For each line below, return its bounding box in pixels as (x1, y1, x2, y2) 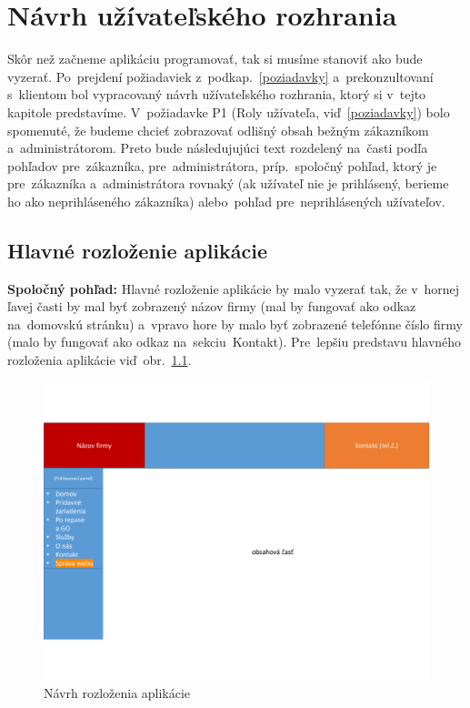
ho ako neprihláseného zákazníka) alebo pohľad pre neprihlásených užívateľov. (7, 191, 445, 210)
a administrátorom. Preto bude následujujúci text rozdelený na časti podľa (7, 138, 428, 157)
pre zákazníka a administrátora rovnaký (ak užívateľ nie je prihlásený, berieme (7, 174, 449, 193)
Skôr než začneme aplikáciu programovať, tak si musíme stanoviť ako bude (7, 49, 423, 68)
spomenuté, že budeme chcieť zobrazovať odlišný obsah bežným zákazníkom (7, 120, 429, 139)
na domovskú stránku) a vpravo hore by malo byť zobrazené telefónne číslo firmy (7, 314, 463, 333)
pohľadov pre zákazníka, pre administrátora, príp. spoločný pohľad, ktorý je (7, 156, 437, 175)
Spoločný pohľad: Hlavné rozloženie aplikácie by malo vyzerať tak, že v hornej (7, 278, 460, 298)
